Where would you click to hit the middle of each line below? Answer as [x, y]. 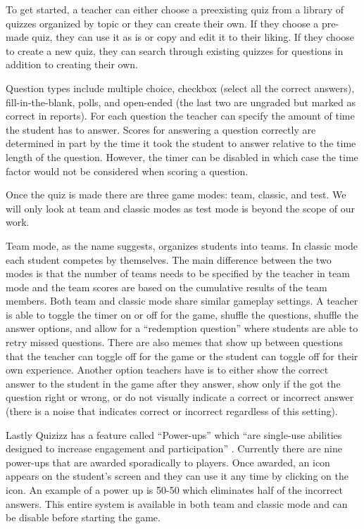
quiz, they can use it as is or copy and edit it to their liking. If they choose [193, 37]
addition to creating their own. [72, 64]
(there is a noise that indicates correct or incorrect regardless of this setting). [172, 411]
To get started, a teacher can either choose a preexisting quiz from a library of [175, 9]
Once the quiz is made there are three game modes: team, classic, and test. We [176, 195]
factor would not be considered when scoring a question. [127, 171]
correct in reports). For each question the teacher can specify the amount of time [180, 116]
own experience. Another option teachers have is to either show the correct [167, 370]
